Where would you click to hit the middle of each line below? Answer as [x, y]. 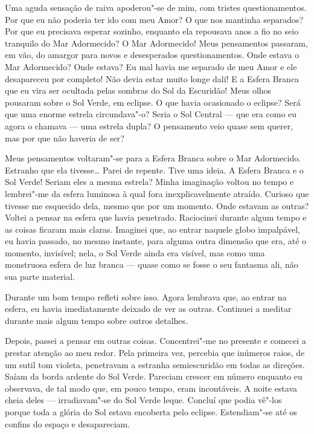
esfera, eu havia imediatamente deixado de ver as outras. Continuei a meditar [148, 309]
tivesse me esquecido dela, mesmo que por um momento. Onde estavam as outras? [157, 205]
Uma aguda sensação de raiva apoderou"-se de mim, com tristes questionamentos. [156, 7]
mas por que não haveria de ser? [65, 138]
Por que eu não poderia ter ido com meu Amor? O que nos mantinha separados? [154, 19]
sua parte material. [40, 277]
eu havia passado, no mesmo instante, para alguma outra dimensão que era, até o [156, 241]
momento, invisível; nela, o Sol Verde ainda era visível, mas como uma [135, 252]
